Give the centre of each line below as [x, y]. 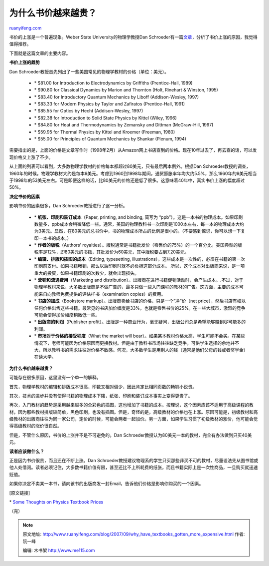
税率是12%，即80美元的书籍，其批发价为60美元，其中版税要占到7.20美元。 [112, 252]
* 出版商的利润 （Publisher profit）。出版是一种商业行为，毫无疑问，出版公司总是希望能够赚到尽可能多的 [140, 322]
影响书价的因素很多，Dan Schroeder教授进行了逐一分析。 [68, 206]
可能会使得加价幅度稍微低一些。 [67, 315]
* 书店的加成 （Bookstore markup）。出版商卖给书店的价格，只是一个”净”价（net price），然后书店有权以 [140, 301]
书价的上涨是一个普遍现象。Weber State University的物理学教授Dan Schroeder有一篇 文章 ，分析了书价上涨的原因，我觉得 [133, 37]
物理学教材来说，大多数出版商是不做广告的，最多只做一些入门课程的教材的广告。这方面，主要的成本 [136, 287]
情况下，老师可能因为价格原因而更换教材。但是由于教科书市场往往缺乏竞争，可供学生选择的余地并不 [136, 343]
